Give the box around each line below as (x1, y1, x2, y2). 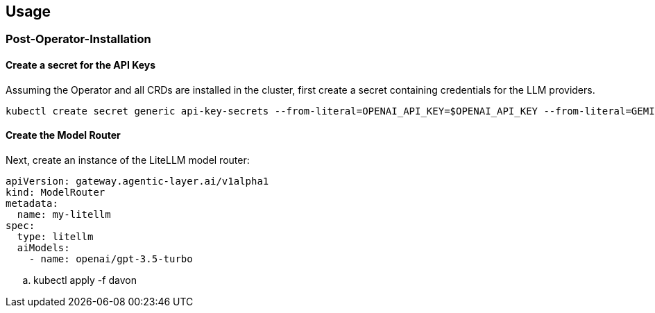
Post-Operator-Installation (6, 32, 151, 46)
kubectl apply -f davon (33, 273, 137, 286)
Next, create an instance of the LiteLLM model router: (6, 153, 250, 166)
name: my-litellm (17, 208, 111, 220)
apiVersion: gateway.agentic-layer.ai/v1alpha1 (6, 175, 269, 187)
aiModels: (17, 242, 70, 253)
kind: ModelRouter (6, 186, 105, 198)
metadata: (6, 197, 58, 209)
